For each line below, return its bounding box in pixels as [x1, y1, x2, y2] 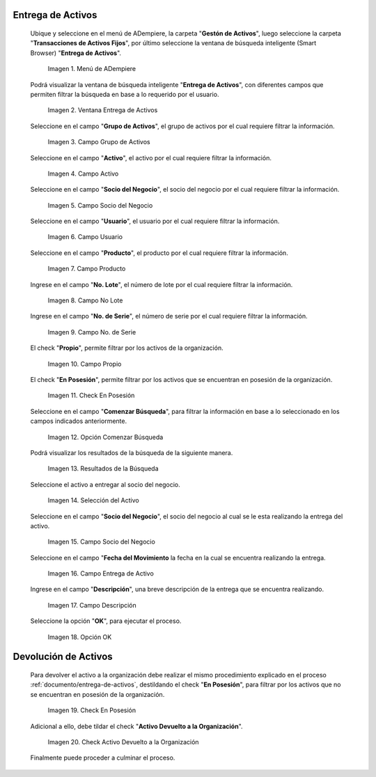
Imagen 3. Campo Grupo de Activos [47, 138, 150, 146]
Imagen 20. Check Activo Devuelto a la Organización [47, 738, 199, 746]
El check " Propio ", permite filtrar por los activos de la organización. [30, 344, 224, 352]
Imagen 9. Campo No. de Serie [47, 328, 136, 336]
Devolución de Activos [13, 651, 113, 663]
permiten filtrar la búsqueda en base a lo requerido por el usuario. [30, 90, 219, 98]
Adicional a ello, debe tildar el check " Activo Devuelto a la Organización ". [30, 722, 243, 730]
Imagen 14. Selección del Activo [47, 496, 139, 505]
